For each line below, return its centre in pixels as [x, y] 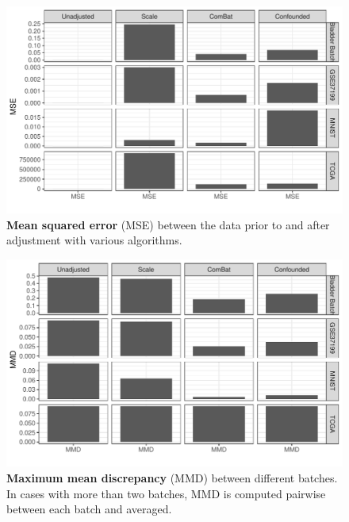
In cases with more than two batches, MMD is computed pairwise [166, 493]
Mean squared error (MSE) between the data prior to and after [168, 224]
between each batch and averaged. [89, 509]
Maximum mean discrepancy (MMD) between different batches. [172, 477]
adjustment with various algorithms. [94, 240]
